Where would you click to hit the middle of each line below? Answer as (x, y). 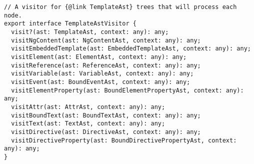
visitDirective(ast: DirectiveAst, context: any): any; (106, 132)
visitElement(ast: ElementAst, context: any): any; (99, 57)
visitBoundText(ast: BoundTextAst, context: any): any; (106, 115)
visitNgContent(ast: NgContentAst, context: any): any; (106, 40)
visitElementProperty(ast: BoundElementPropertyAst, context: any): (127, 90)
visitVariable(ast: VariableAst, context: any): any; (102, 74)
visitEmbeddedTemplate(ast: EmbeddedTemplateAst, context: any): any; (131, 49)
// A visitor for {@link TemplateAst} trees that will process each (120, 7)
